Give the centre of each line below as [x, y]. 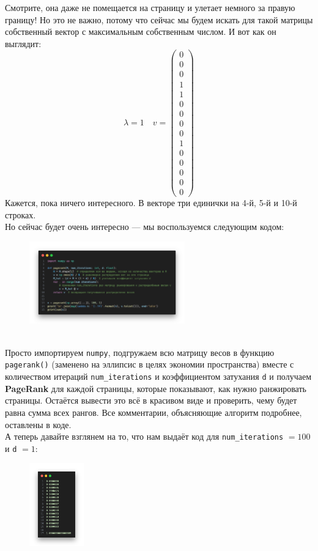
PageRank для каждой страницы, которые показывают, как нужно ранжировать [156, 388]
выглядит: [23, 43]
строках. [20, 214]
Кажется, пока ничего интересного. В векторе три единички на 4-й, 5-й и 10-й [151, 202]
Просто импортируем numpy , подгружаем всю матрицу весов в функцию [140, 352]
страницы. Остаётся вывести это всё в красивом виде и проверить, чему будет [151, 400]
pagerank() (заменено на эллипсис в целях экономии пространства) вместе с [150, 364]
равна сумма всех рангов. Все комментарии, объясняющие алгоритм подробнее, [153, 412]
